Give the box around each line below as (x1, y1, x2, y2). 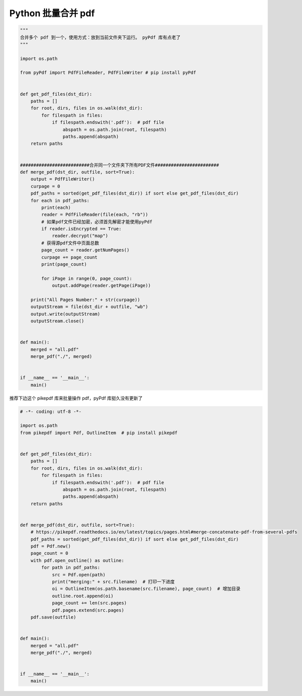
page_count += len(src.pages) (52, 600, 127, 606)
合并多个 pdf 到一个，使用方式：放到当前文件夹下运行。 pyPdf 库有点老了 (20, 34, 181, 40)
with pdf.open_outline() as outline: (30, 558, 124, 563)
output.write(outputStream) (30, 311, 101, 317)
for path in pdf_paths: (41, 565, 101, 570)
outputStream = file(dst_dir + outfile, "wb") (30, 304, 149, 310)
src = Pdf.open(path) (52, 572, 106, 577)
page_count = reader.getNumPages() (41, 247, 130, 253)
